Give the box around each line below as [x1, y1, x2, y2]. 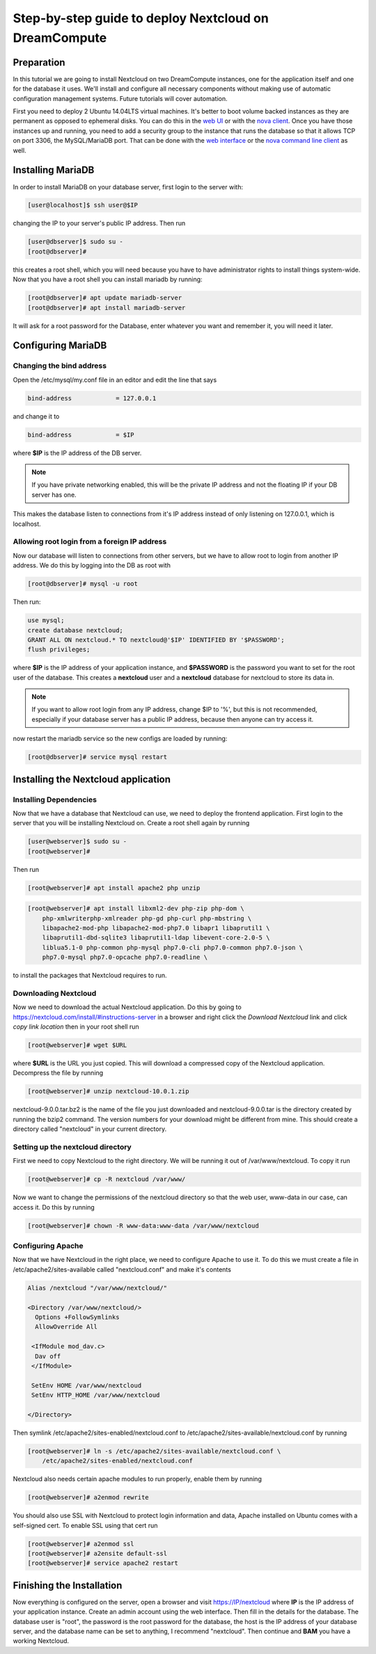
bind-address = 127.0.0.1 [27, 394, 157, 402]
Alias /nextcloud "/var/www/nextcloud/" [27, 1284, 167, 1292]
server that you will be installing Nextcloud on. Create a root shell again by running [13, 819, 250, 827]
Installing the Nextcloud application [13, 773, 171, 785]
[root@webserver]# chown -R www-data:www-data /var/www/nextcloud [27, 1222, 259, 1229]
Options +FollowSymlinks [35, 1313, 120, 1321]
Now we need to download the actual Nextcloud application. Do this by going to [13, 1003, 242, 1011]
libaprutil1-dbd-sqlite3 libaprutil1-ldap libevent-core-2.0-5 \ [42, 934, 270, 942]
